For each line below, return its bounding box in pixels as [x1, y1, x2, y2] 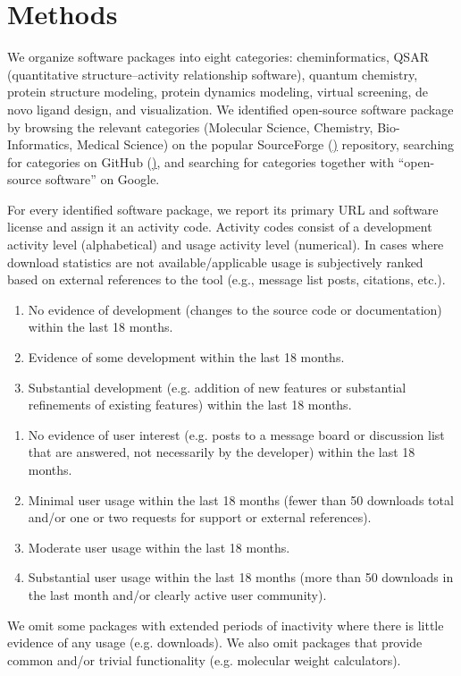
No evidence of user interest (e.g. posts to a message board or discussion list [28, 425, 445, 444]
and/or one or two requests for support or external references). [28, 508, 372, 527]
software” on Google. [45, 170, 160, 189]
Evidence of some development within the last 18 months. [28, 348, 345, 367]
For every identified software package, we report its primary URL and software [7, 199, 439, 218]
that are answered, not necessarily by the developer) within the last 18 [28, 443, 415, 461]
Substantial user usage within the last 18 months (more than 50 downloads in [28, 568, 454, 587]
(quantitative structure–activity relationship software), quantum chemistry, [7, 64, 418, 83]
